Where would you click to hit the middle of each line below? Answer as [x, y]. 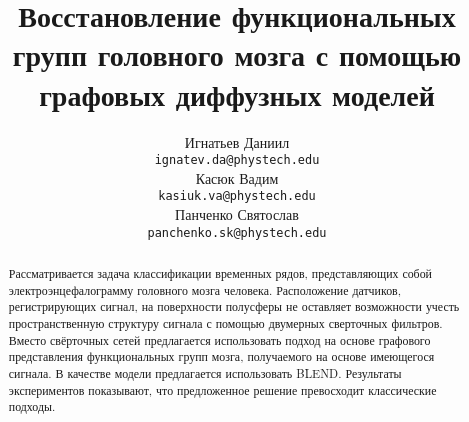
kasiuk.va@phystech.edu [237, 196]
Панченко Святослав [237, 214]
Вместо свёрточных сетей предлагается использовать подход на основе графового [219, 339]
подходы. [32, 406]
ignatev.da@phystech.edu [237, 160]
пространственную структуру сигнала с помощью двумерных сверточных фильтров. [225, 323]
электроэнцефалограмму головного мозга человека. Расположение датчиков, [205, 289]
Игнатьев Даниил [237, 141]
